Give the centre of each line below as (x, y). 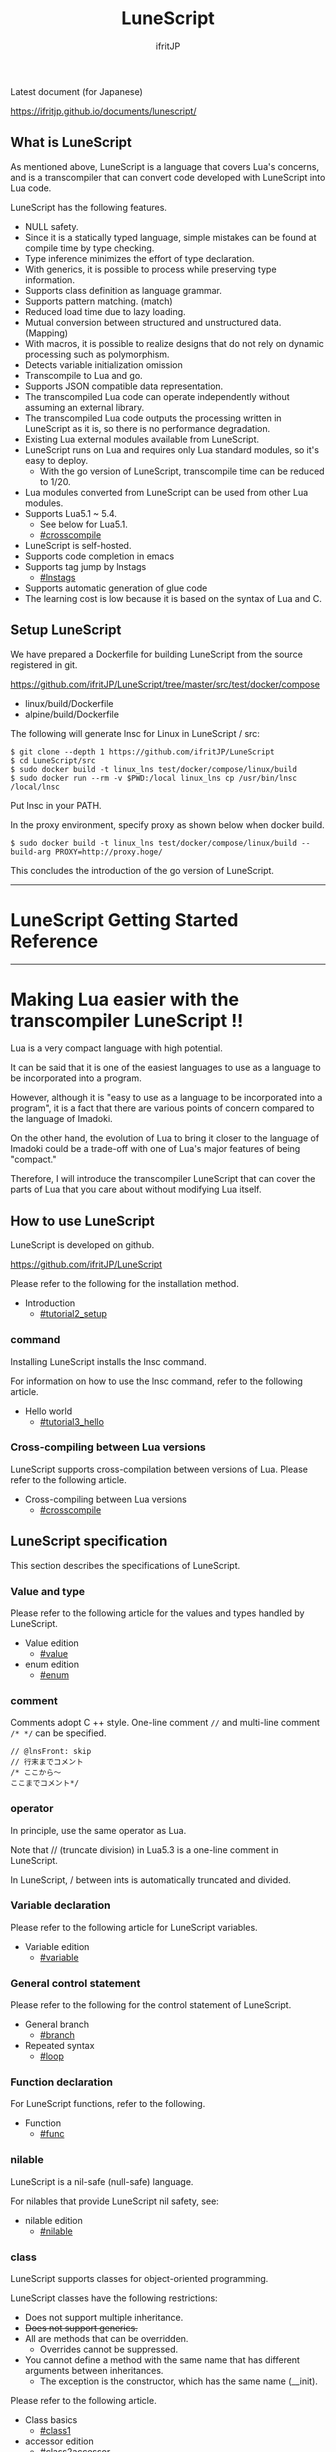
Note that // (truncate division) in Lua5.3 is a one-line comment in (144, 1849)
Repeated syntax (59, 2046)
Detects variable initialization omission (103, 364)
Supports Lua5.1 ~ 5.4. (71, 513)
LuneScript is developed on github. (82, 1245)
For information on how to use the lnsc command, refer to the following (156, 1381)
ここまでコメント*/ (45, 1783)
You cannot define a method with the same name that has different (162, 2360)
